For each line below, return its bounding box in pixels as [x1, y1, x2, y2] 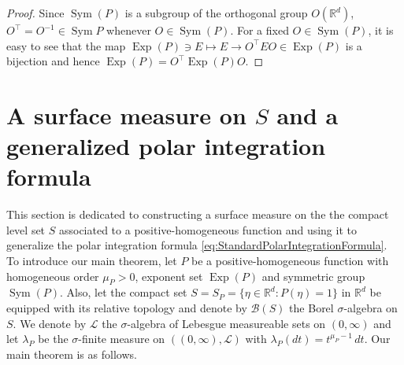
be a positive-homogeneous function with [191, 253, 389, 269]
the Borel [289, 300, 334, 316]
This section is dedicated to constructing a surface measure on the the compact [6, 206, 389, 223]
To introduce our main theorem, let [6, 253, 177, 269]
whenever [106, 22, 151, 38]
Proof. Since [6, 5, 65, 20]
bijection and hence [6, 53, 100, 69]
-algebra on [343, 300, 398, 316]
